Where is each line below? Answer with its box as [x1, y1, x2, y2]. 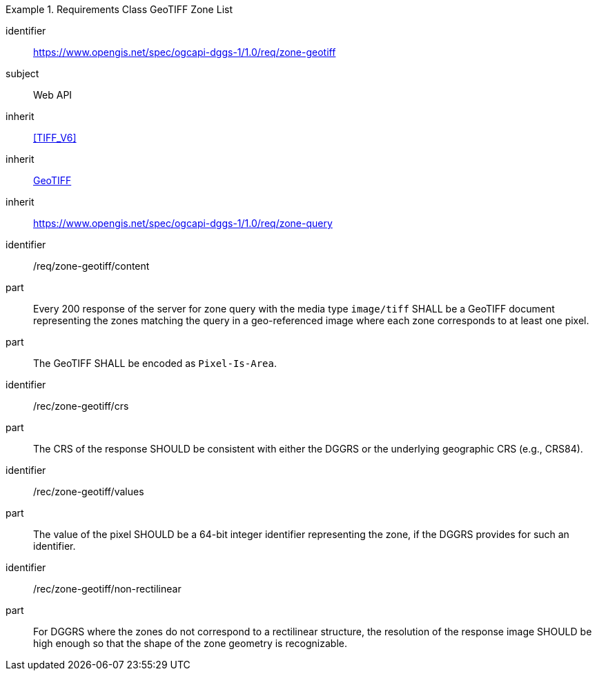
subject [6, 68, 39, 79]
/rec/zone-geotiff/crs [33, 400, 129, 412]
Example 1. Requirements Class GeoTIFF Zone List [6, 3, 233, 15]
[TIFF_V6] [33, 132, 77, 143]
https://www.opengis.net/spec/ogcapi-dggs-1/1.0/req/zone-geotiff [33, 46, 336, 58]
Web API [33, 89, 72, 101]
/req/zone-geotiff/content [33, 260, 150, 272]
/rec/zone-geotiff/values [33, 486, 144, 497]
